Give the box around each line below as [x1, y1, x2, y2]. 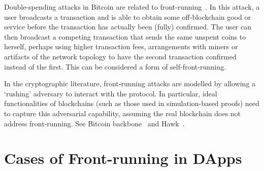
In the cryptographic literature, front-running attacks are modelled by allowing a [4, 78, 256, 89]
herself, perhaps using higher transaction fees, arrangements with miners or [4, 41, 238, 52]
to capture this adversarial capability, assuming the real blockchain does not [4, 108, 241, 118]
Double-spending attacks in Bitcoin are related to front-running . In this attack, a [4, 2, 260, 12]
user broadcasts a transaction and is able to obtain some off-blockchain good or [4, 11, 251, 22]
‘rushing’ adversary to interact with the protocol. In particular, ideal [4, 88, 217, 98]
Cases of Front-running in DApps [4, 148, 242, 168]
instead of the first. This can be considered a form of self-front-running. [4, 61, 226, 72]
